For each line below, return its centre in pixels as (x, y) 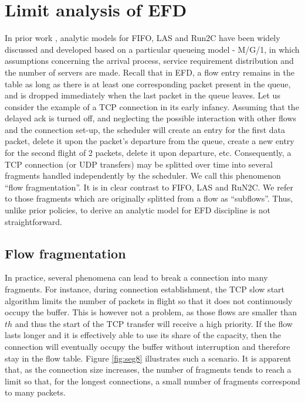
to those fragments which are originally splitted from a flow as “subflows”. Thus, (149, 198)
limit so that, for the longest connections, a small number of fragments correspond (152, 381)
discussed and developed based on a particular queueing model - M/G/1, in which (152, 49)
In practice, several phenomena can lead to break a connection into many (136, 277)
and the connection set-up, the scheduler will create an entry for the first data (145, 129)
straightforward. (33, 221)
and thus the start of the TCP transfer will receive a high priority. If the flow (154, 323)
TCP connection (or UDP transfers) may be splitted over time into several (139, 164)
